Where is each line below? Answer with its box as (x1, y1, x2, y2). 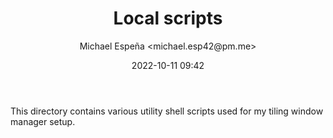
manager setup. (10, 115, 76, 127)
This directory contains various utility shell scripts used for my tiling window (10, 105, 324, 117)
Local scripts (113, 7, 223, 30)
